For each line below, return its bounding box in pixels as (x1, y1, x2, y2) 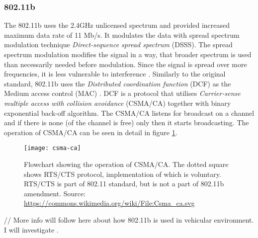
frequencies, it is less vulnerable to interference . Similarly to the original (4, 69, 226, 79)
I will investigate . (4, 224, 59, 235)
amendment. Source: (24, 188, 86, 198)
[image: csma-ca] (24, 145, 81, 152)
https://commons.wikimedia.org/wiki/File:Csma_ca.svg (24, 198, 195, 208)
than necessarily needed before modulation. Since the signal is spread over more (4, 59, 247, 69)
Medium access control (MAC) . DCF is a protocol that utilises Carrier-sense (4, 88, 241, 98)
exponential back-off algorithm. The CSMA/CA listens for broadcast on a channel (4, 107, 255, 118)
